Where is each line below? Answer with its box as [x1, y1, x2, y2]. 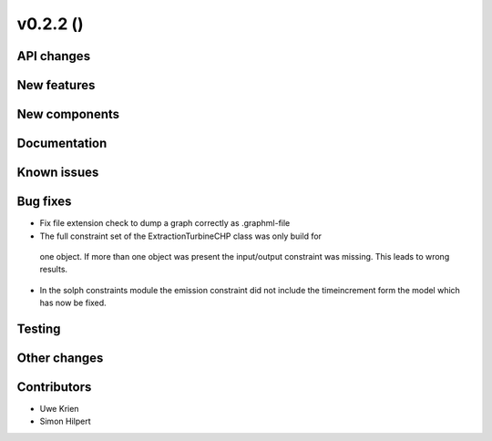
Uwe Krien [39, 404, 79, 415]
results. [39, 264, 68, 275]
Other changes [16, 350, 104, 365]
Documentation [16, 136, 108, 151]
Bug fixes [16, 194, 72, 210]
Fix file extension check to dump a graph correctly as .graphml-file [39, 218, 291, 229]
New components [16, 107, 120, 122]
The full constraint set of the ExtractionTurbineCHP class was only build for [39, 231, 323, 241]
